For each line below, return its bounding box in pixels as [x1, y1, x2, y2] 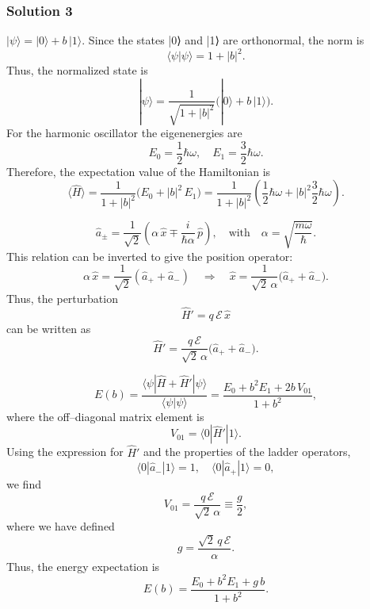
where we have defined [6, 518, 115, 534]
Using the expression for [6, 443, 124, 460]
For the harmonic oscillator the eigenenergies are [6, 124, 242, 141]
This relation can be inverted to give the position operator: [6, 247, 293, 264]
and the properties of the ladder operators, [143, 443, 351, 460]
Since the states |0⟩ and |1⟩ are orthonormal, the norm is [88, 32, 364, 48]
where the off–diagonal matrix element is [6, 408, 204, 424]
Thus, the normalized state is [6, 62, 148, 79]
